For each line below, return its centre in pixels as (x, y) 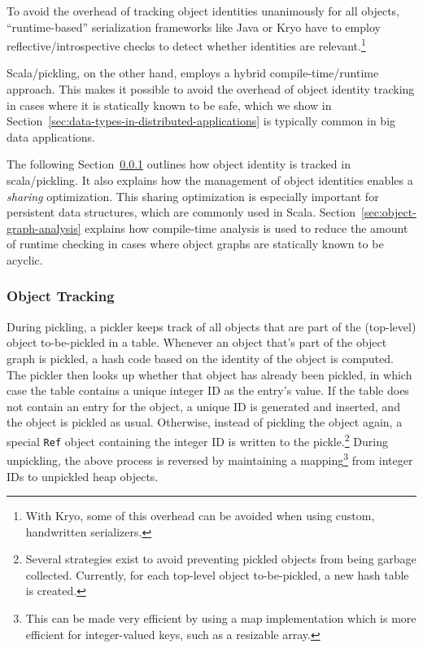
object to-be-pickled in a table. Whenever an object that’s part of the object (197, 342)
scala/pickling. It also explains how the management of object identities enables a (210, 180)
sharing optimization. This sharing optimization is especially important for (193, 196)
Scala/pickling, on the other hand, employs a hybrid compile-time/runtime (193, 73)
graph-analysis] (44, 228)
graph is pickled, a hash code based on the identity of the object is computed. (200, 358)
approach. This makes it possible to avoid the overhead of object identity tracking (211, 89)
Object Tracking (61, 296)
